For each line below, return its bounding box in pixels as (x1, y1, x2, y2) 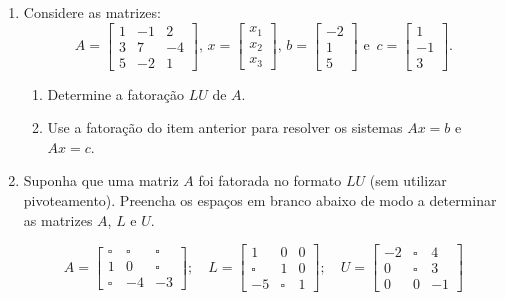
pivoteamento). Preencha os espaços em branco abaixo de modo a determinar (23, 190, 497, 211)
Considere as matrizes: (23, 2, 161, 22)
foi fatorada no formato (198, 170, 342, 191)
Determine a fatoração (47, 83, 184, 104)
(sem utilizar (369, 170, 447, 191)
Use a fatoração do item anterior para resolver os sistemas (47, 117, 403, 138)
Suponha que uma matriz (23, 170, 179, 191)
